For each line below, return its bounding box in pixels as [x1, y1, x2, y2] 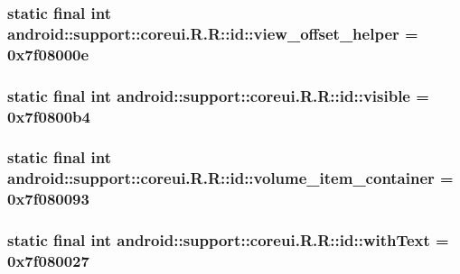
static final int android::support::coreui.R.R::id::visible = [7, 84, 429, 106]
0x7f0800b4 [7, 105, 90, 127]
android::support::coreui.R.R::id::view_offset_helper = [7, 22, 418, 44]
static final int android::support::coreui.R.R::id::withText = [7, 229, 449, 251]
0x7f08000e [7, 42, 89, 65]
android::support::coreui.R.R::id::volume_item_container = [7, 167, 454, 189]
